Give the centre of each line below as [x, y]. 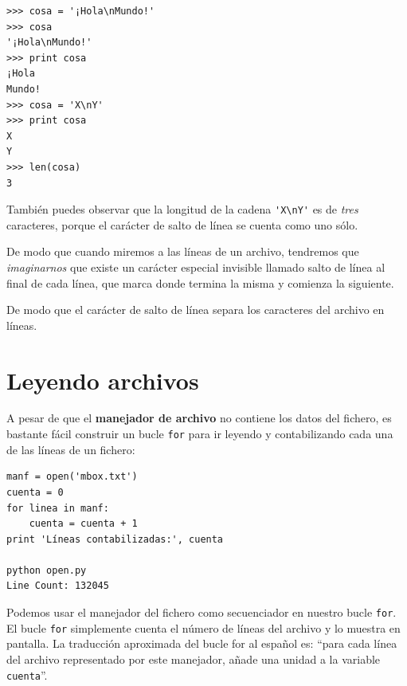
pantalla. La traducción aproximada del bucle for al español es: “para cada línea [202, 643]
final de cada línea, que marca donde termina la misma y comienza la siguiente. [200, 282]
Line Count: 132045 [58, 586]
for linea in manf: [58, 508]
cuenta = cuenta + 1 [83, 524]
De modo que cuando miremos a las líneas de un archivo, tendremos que [183, 251]
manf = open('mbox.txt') [72, 477]
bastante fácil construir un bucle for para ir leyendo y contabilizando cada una [200, 434]
